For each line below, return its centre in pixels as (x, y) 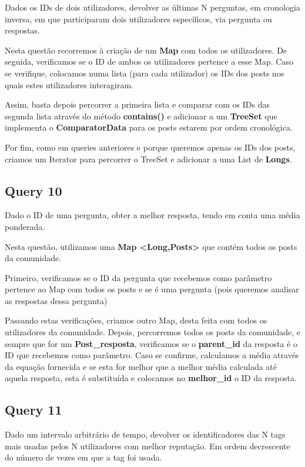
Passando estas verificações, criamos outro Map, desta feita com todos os (136, 320)
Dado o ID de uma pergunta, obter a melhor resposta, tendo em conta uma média (152, 215)
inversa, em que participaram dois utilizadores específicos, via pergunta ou (138, 19)
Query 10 (33, 190)
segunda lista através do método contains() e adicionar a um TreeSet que (141, 116)
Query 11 (33, 410)
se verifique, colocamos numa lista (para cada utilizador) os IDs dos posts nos (145, 73)
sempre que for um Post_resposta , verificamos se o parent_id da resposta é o (151, 343)
